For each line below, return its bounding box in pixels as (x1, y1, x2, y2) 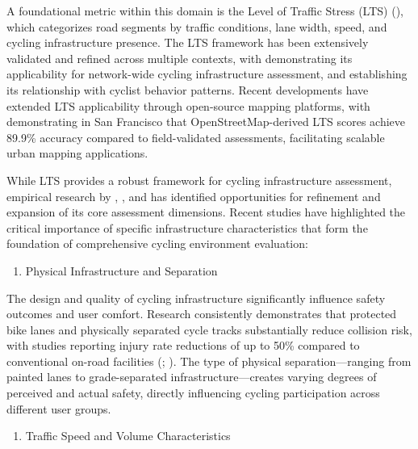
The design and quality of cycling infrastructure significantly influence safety (6, 289, 386, 306)
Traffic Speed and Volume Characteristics (25, 427, 231, 444)
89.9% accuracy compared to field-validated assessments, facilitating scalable (6, 128, 385, 145)
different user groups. (6, 400, 111, 417)
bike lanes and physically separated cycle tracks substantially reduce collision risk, (6, 321, 412, 338)
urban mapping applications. (6, 145, 148, 162)
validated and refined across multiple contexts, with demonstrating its (6, 49, 353, 66)
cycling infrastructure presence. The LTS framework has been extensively (6, 34, 369, 51)
